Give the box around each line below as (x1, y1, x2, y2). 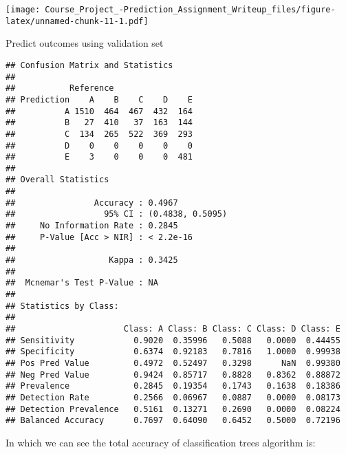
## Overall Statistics (6, 175, 109, 185)
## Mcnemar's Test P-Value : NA (6, 278, 158, 288)
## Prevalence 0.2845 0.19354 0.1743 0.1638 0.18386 (6, 381, 340, 391)
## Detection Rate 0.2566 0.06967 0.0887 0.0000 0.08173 (6, 392, 340, 402)
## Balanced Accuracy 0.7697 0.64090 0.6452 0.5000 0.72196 (6, 415, 340, 426)
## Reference (6, 83, 114, 94)
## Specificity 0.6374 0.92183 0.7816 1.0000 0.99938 (6, 347, 340, 357)
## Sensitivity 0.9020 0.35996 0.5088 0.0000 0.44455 (6, 335, 340, 345)
